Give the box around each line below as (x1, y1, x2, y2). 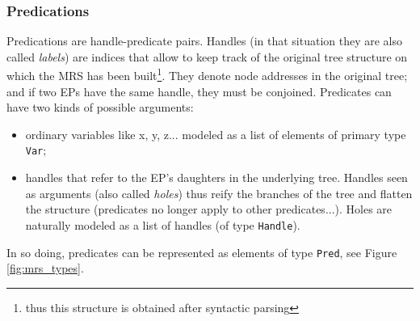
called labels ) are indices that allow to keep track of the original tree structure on (6, 48, 408, 65)
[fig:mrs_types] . (6, 260, 84, 277)
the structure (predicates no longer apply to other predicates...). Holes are (25, 201, 393, 218)
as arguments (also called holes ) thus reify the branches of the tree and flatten (25, 184, 413, 201)
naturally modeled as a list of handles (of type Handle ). (25, 216, 300, 233)
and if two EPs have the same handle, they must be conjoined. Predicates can (6, 82, 392, 99)
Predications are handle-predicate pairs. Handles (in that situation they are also (6, 32, 403, 49)
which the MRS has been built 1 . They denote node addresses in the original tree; (6, 65, 408, 84)
